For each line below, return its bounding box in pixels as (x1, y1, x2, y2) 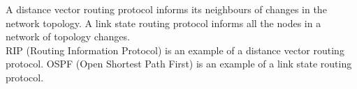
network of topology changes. (6, 29, 130, 44)
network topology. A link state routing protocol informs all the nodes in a (6, 15, 321, 30)
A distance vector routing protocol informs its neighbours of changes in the (6, 2, 327, 16)
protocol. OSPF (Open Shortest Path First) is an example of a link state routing (6, 56, 352, 71)
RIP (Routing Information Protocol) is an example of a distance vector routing (6, 42, 344, 57)
